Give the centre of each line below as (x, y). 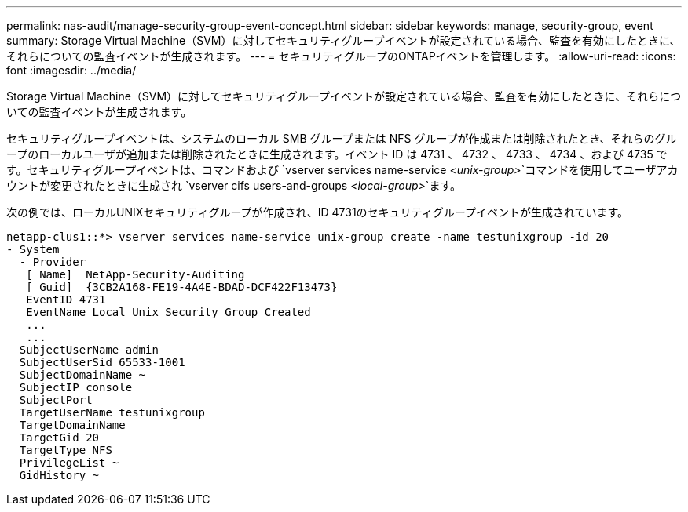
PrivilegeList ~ (69, 463)
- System (33, 249)
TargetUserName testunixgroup (112, 412)
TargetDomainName (72, 425)
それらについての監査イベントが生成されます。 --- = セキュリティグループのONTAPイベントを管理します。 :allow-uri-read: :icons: (341, 56)
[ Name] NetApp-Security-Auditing (135, 274)
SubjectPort (56, 400)
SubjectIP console (76, 387)
